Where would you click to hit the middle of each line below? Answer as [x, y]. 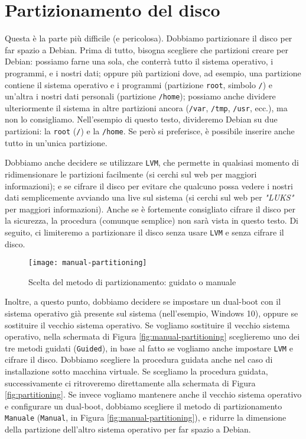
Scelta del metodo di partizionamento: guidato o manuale [132, 281]
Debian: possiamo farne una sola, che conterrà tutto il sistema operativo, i [139, 61]
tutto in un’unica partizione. [56, 142]
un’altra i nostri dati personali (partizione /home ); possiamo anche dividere [140, 96]
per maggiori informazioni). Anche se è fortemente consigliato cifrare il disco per [150, 209]
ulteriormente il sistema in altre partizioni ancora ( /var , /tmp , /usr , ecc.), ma [146, 107]
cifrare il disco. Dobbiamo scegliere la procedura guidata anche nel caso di [139, 359]
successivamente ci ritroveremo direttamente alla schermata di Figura [130, 382]
